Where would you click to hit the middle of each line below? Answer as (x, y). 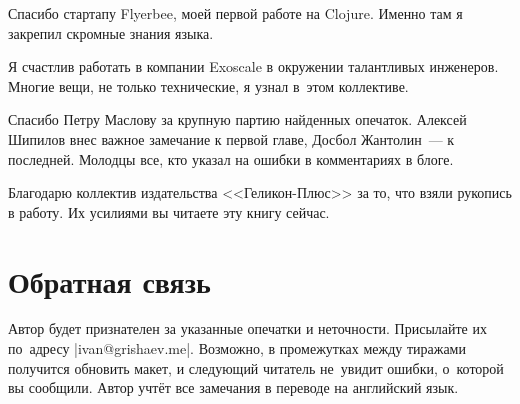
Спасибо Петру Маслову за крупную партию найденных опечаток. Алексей (237, 119)
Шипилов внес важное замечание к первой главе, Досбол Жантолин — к (231, 138)
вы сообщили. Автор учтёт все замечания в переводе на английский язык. (233, 387)
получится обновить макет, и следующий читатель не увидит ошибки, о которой (256, 367)
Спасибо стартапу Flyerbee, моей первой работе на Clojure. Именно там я (235, 13)
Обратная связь (109, 280)
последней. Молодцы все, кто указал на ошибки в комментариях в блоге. (231, 158)
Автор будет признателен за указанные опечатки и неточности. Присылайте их (247, 328)
